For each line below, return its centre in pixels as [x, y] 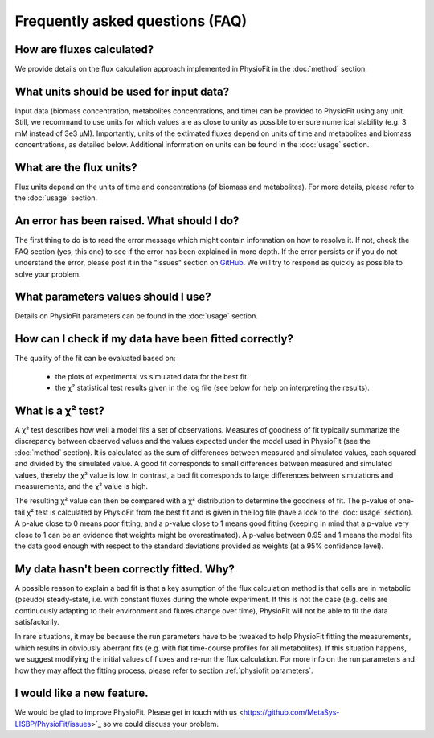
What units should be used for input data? [122, 91]
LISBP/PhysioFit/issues [53, 724]
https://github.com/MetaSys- [291, 712]
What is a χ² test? [59, 410]
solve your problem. [48, 274]
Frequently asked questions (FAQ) [131, 21]
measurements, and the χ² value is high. [82, 486]
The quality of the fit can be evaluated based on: [95, 359]
